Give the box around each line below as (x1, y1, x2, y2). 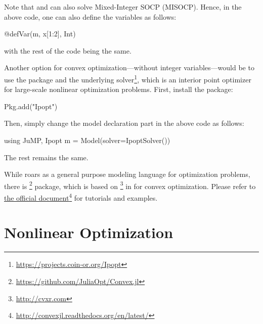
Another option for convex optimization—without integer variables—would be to (4, 62, 254, 73)
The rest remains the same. (4, 152, 89, 162)
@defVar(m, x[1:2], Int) (4, 28, 76, 39)
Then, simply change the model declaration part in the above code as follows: (4, 118, 244, 128)
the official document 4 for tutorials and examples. (4, 191, 158, 203)
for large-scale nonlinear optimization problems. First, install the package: (4, 84, 233, 95)
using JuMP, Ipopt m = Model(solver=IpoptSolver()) (4, 135, 170, 145)
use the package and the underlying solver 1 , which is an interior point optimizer (4, 72, 251, 84)
